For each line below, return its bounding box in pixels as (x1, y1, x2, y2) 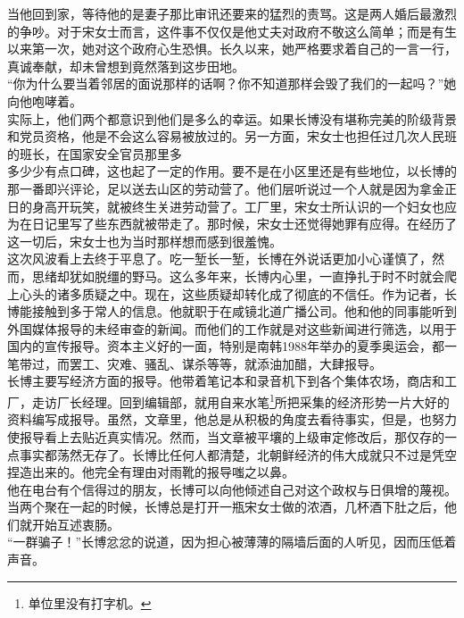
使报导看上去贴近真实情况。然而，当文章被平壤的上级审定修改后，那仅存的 (7, 427, 444, 446)
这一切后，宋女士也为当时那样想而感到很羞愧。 (7, 231, 282, 250)
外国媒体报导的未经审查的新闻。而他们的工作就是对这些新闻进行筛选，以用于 (7, 319, 457, 338)
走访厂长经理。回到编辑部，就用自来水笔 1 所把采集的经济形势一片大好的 (31, 390, 450, 411)
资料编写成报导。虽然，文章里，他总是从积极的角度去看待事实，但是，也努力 (7, 410, 457, 429)
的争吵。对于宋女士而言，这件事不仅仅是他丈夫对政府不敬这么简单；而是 (7, 21, 432, 40)
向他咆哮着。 (7, 91, 82, 110)
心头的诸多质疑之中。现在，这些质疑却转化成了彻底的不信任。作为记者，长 (19, 284, 457, 303)
